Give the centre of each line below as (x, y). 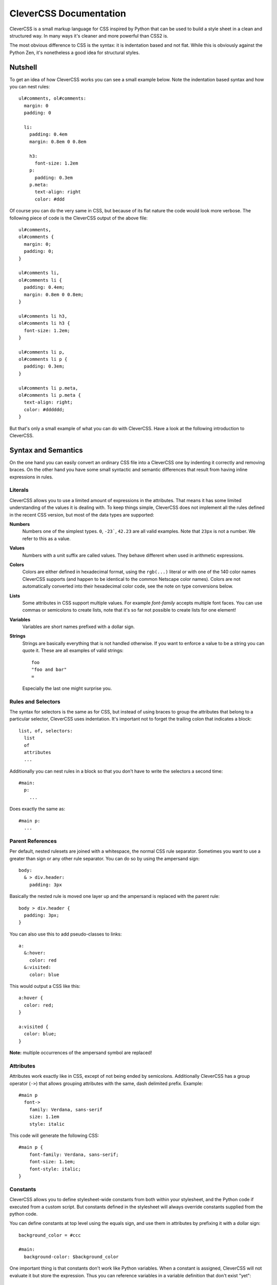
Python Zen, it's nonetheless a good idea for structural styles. (75, 52)
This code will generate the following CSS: (54, 1135)
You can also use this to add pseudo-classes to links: (66, 934)
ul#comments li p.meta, (48, 388)
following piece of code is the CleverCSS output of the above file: (79, 218)
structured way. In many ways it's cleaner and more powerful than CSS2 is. (89, 35)
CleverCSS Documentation (68, 13)
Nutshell (23, 67)
